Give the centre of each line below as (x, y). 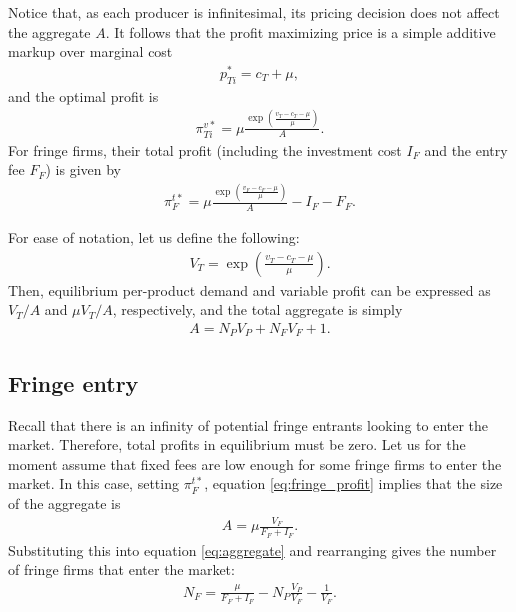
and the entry (466, 149)
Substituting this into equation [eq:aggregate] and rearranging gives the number (252, 549)
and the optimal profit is (83, 95)
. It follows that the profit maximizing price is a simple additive (300, 31)
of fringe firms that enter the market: (121, 569)
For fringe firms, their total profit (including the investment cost (205, 149)
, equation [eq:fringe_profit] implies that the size (353, 483)
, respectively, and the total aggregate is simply (257, 309)
